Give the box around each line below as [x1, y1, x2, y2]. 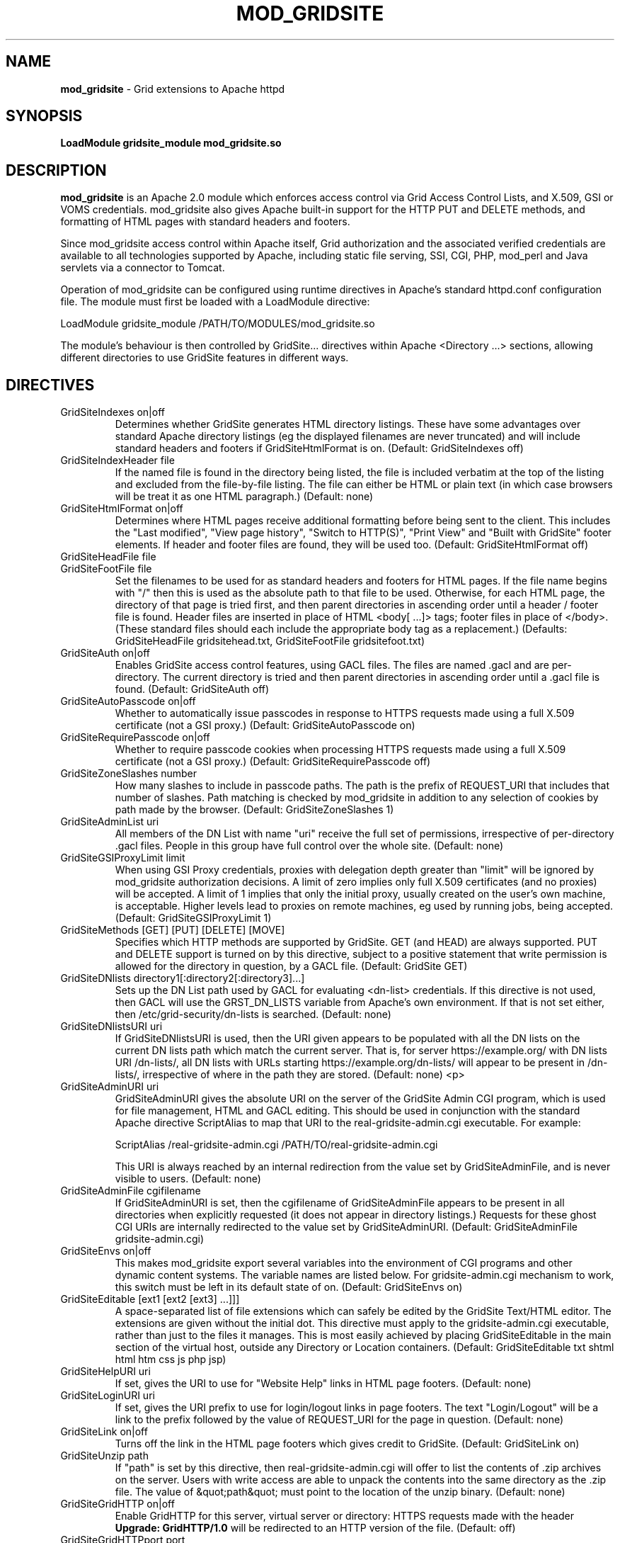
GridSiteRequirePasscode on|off [60, 731, 210, 744]
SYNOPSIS [6, 107, 83, 125]
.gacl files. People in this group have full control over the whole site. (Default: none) [115, 840, 504, 852]
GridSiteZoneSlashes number [60, 767, 197, 780]
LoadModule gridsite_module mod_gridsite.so [60, 137, 282, 149]
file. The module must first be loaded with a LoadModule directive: [60, 295, 370, 308]
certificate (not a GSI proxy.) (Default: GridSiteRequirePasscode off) [115, 755, 431, 768]
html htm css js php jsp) [115, 1353, 226, 1366]
